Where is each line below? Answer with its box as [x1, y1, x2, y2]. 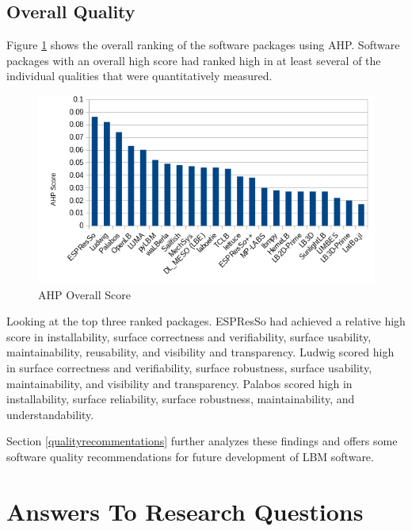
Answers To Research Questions [6, 494, 364, 527]
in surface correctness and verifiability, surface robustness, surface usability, [6, 360, 372, 376]
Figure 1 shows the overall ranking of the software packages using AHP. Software [6, 37, 400, 53]
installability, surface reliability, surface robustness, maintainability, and [6, 391, 355, 407]
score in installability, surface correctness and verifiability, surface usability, [6, 328, 372, 344]
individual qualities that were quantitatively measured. [6, 67, 273, 84]
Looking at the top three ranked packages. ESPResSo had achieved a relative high [6, 313, 406, 329]
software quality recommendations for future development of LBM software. [6, 448, 374, 465]
